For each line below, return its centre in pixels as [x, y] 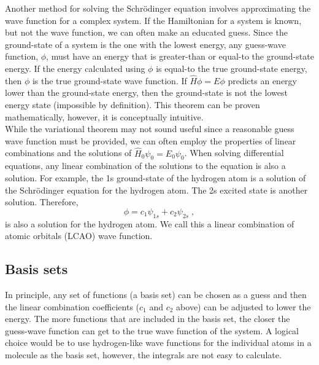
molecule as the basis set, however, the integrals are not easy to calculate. [143, 354]
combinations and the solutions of [68, 153]
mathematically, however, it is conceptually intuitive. [104, 116]
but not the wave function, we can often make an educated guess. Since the [146, 32]
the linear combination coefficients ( [72, 306]
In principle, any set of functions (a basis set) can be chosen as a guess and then [156, 294]
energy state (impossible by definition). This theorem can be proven [133, 104]
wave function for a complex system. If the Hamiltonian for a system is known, [153, 20]
